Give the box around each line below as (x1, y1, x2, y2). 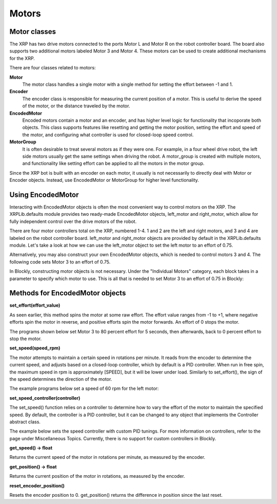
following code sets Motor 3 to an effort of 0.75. (9, 258, 111, 265)
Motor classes (9, 27, 56, 36)
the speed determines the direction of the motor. (9, 376, 112, 382)
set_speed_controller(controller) (9, 395, 81, 401)
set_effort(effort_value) (9, 302, 61, 308)
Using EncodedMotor (9, 190, 79, 199)
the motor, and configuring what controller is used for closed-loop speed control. (22, 132, 194, 138)
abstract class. (9, 419, 41, 425)
